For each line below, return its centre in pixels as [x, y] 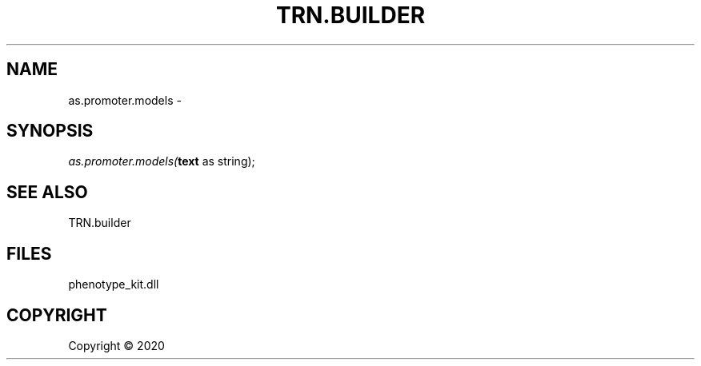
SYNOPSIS [50, 131]
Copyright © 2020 [116, 345]
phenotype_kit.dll [114, 284]
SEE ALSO [47, 192]
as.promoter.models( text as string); [162, 161]
